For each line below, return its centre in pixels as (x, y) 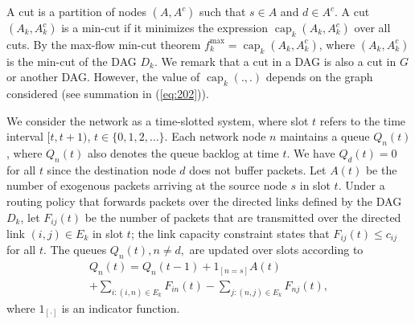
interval (25, 136)
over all (372, 27)
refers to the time (363, 120)
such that (223, 11)
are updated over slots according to (276, 250)
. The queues (75, 250)
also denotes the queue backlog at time (183, 152)
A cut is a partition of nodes (77, 11)
